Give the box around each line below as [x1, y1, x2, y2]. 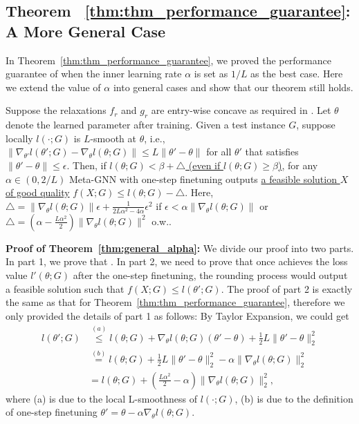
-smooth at [90, 131, 137, 145]
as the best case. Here [250, 66, 343, 81]
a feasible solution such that [6, 281, 125, 296]
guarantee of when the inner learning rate [6, 66, 182, 81]
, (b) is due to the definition [234, 391, 353, 405]
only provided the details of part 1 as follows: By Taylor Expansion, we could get [6, 308, 349, 322]
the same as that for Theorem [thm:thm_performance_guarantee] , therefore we [6, 295, 345, 309]
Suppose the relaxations [6, 103, 107, 117]
